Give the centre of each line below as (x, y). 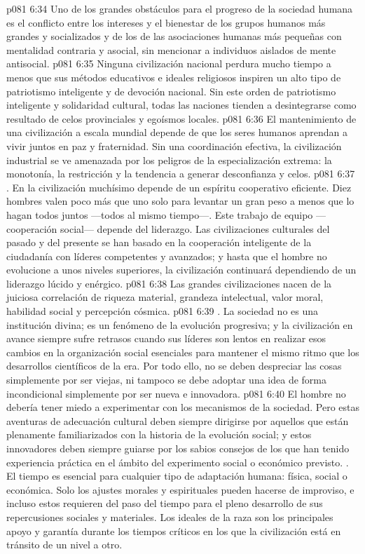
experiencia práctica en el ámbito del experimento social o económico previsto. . (178, 462)
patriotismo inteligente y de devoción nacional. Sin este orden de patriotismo (171, 91)
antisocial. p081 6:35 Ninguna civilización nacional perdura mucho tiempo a (169, 63)
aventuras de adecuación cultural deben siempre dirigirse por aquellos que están (178, 420)
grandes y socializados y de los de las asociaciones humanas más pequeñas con (174, 36)
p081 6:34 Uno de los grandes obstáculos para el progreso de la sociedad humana (180, 8)
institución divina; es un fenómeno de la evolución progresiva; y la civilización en (180, 324)
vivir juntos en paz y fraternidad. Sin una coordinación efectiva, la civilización (174, 146)
